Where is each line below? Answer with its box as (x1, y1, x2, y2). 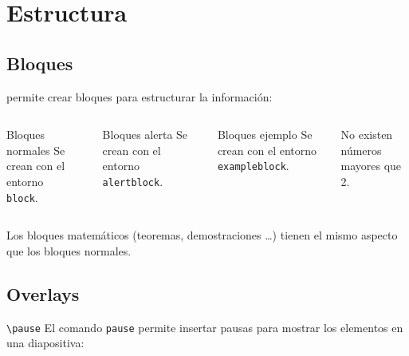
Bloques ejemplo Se (217, 126, 313, 143)
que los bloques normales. (6, 242, 132, 259)
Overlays (6, 281, 80, 306)
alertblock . (102, 172, 163, 189)
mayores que (340, 157, 402, 174)
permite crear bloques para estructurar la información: (6, 88, 273, 105)
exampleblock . (217, 157, 289, 174)
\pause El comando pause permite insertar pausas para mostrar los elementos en (6, 318, 403, 335)
